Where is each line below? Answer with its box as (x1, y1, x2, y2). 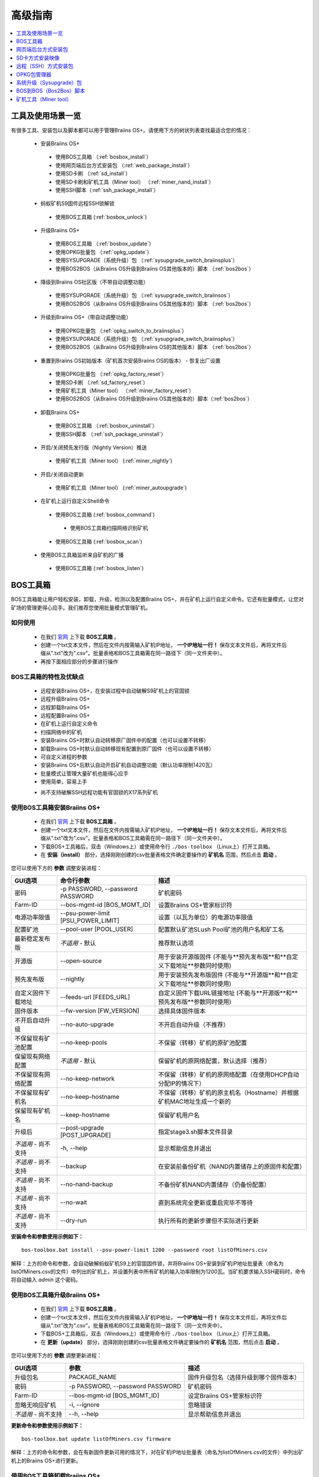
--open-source (60, 957, 102, 965)
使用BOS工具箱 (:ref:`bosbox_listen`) (55, 565, 144, 572)
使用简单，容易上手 (40, 778, 87, 785)
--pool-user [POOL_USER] (60, 925, 134, 933)
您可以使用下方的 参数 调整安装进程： (11, 864, 102, 871)
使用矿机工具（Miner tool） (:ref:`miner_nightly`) (55, 457, 172, 464)
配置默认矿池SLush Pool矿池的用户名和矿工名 (158, 925, 284, 933)
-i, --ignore (69, 1400, 100, 1408)
